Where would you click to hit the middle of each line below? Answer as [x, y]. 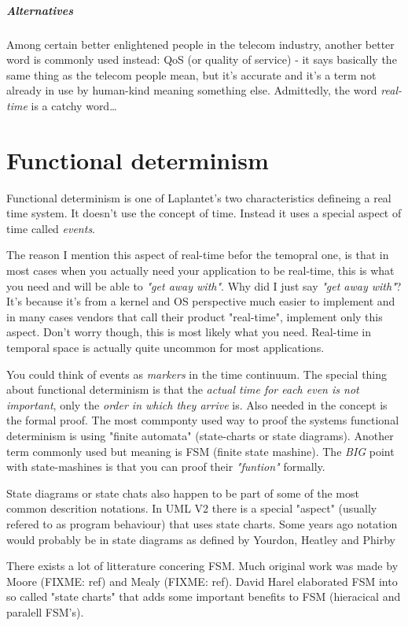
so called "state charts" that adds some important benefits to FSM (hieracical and [204, 596]
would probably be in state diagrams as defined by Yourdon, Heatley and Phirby [201, 539]
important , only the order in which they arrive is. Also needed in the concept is [197, 404]
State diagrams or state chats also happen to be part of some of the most [183, 493]
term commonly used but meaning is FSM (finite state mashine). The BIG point [200, 451]
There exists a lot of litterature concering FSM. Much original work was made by [202, 566]
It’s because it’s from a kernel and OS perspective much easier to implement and [201, 301]
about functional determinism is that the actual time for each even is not [183, 389]
